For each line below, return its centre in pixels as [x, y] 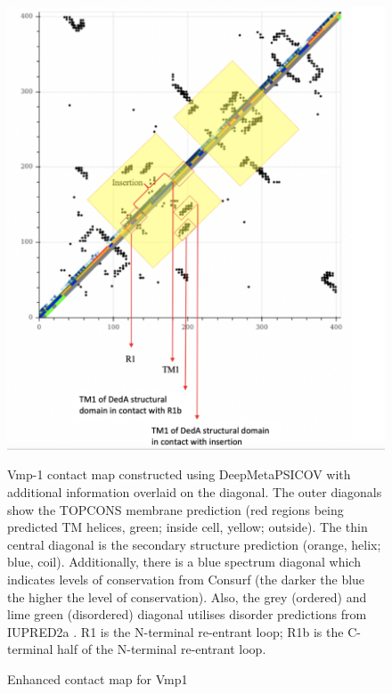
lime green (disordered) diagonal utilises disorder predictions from [187, 614]
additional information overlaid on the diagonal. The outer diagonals [195, 491]
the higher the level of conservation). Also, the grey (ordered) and [187, 596]
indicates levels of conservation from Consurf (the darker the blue [186, 579]
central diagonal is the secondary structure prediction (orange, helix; [194, 544]
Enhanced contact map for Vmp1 [98, 678]
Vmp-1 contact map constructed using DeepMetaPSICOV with [179, 474]
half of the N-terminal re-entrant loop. [162, 649]
